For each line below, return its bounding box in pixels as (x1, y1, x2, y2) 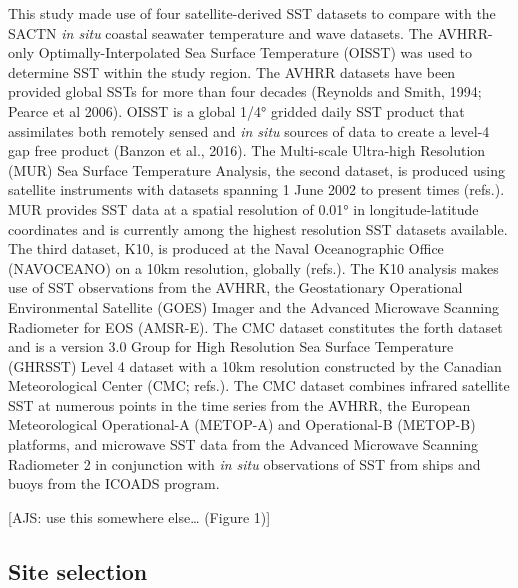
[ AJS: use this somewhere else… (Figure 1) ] (8, 506, 271, 527)
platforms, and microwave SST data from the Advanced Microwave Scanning (8, 434, 479, 455)
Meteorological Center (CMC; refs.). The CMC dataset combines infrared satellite (8, 375, 510, 396)
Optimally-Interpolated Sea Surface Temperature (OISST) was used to (38, 42, 472, 63)
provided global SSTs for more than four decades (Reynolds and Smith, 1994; (8, 81, 482, 102)
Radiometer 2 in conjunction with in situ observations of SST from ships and (8, 453, 481, 474)
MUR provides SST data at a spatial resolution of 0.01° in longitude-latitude (8, 198, 479, 219)
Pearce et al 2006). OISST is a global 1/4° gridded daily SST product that (8, 100, 465, 121)
